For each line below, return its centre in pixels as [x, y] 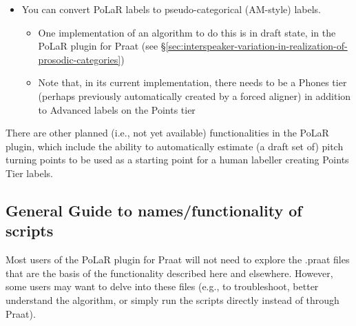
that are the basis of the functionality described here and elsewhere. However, [169, 273]
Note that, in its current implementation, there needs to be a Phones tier [192, 82]
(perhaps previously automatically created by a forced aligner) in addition [195, 95]
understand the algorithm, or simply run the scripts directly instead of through [172, 299]
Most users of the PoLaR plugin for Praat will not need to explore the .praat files [178, 259]
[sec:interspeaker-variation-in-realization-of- [256, 46]
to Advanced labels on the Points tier [117, 109]
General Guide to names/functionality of [154, 210]
